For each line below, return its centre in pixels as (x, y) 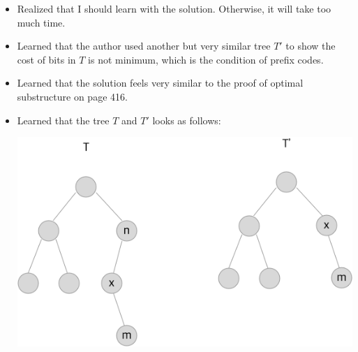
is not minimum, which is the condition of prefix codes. (206, 59)
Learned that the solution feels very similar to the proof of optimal (160, 83)
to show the (311, 46)
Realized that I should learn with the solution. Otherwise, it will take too (174, 8)
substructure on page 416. (72, 96)
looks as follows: (187, 120)
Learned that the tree (63, 120)
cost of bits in (46, 59)
